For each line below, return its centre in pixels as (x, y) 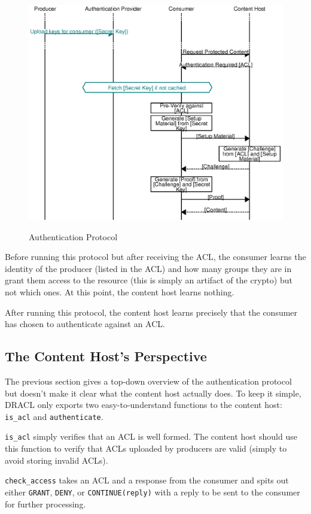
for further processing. (45, 504)
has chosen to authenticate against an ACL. (85, 324)
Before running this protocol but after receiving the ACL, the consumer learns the (155, 257)
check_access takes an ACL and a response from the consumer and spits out (147, 480)
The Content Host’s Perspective (106, 356)
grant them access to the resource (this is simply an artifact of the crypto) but (149, 280)
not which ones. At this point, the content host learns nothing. (120, 291)
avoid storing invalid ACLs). (57, 460)
